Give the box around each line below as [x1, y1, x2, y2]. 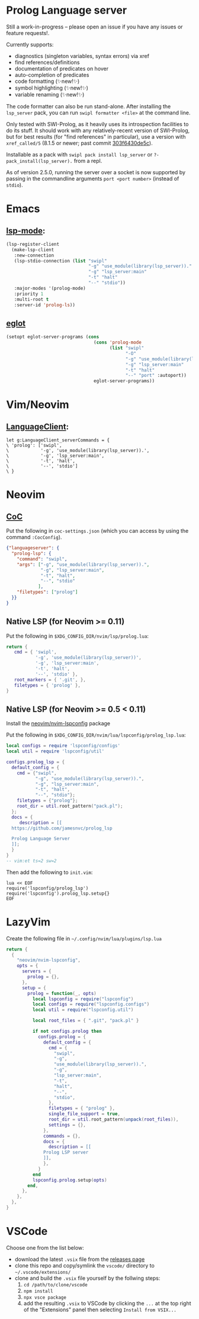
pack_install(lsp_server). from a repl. [6, 157, 102, 164]
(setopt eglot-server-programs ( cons [6, 334, 99, 340]
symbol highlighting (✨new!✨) [14, 84, 89, 91]
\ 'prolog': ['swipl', [6, 443, 62, 449]
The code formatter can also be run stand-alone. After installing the [6, 103, 171, 110]
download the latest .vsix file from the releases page [14, 1256, 145, 1263]
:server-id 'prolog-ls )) [14, 302, 76, 308]
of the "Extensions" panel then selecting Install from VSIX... [23, 1306, 176, 1313]
